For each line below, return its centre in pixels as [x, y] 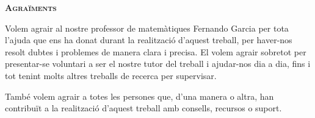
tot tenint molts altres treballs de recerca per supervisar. [111, 75]
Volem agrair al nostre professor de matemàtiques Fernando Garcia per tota [147, 28]
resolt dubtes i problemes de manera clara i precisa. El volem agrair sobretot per [156, 51]
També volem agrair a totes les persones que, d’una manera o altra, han [139, 96]
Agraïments [31, 7]
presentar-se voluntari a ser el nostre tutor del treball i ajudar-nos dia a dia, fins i [158, 64]
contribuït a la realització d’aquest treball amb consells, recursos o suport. [143, 108]
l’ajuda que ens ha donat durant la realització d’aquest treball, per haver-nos [149, 40]
